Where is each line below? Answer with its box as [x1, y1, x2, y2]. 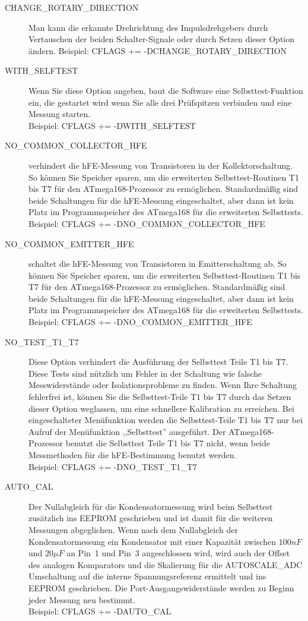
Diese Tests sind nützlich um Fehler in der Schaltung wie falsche [28, 367, 262, 379]
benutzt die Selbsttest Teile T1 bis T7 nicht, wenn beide [65, 437, 271, 449]
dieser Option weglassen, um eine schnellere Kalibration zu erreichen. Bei [28, 402, 294, 414]
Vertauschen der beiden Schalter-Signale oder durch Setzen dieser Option [28, 33, 295, 45]
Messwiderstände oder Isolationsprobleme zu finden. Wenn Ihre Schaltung [28, 379, 297, 391]
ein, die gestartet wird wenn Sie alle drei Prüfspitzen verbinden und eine [28, 96, 292, 108]
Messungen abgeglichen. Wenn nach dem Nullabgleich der [28, 523, 238, 535]
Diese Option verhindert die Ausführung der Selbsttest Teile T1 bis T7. [28, 355, 288, 368]
